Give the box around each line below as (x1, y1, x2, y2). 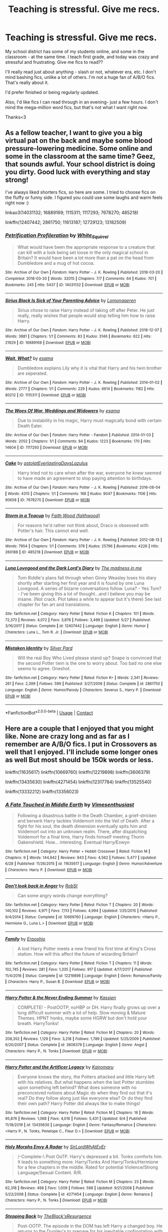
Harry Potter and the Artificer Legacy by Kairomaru (5, 1064, 114, 1070)
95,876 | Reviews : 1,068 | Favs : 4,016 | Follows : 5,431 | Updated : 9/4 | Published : (5, 1116, 147, 1121)
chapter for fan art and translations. (17, 601, 91, 607)
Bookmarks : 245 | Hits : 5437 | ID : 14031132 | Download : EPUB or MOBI (5, 282, 130, 287)
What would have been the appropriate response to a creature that (17, 244, 155, 250)
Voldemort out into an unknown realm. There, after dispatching (17, 829, 147, 835)
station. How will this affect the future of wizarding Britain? (17, 951, 138, 957)
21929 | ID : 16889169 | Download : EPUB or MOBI (5, 340, 91, 345)
